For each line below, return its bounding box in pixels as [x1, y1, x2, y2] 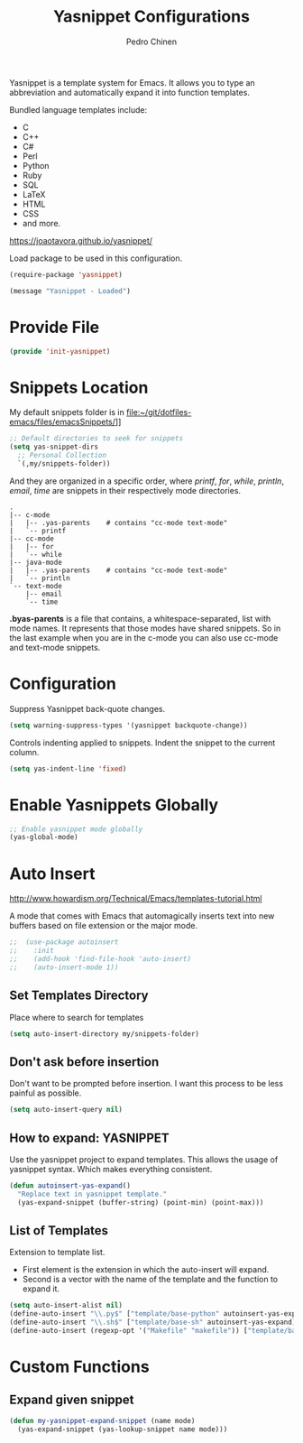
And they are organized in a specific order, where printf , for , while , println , [9, 476, 284, 486]
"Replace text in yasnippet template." [17, 1189, 168, 1198]
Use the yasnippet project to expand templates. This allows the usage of [9, 1153, 279, 1165]
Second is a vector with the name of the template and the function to [22, 1274, 278, 1285]
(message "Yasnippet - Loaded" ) [9, 286, 131, 295]
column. [9, 746, 40, 757]
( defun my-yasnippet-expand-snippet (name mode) [9, 1416, 196, 1425]
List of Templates [9, 1223, 109, 1238]
